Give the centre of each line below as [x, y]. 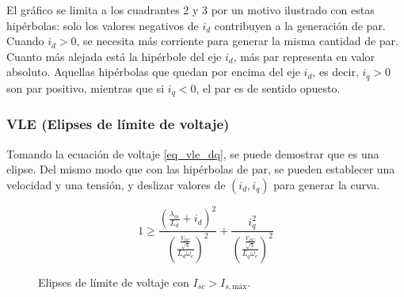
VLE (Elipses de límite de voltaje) [118, 124]
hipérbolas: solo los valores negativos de [103, 25]
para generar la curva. [327, 184]
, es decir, [335, 72]
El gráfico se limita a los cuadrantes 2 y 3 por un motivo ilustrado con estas [191, 10]
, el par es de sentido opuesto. [268, 88]
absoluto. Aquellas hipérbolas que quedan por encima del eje [153, 72]
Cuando [25, 41]
